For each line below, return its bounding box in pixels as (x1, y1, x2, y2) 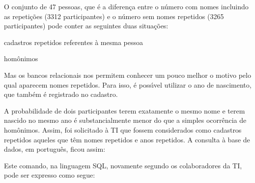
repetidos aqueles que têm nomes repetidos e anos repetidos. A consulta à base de (4, 134, 250, 144)
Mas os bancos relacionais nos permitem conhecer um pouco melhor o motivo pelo (4, 69, 251, 80)
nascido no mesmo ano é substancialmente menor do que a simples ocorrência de (4, 115, 247, 125)
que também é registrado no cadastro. (4, 89, 118, 99)
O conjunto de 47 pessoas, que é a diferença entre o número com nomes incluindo (4, 1, 249, 11)
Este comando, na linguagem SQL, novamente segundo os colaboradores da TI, (4, 160, 242, 170)
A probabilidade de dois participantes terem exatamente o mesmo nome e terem (4, 105, 245, 115)
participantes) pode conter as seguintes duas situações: (4, 21, 169, 31)
